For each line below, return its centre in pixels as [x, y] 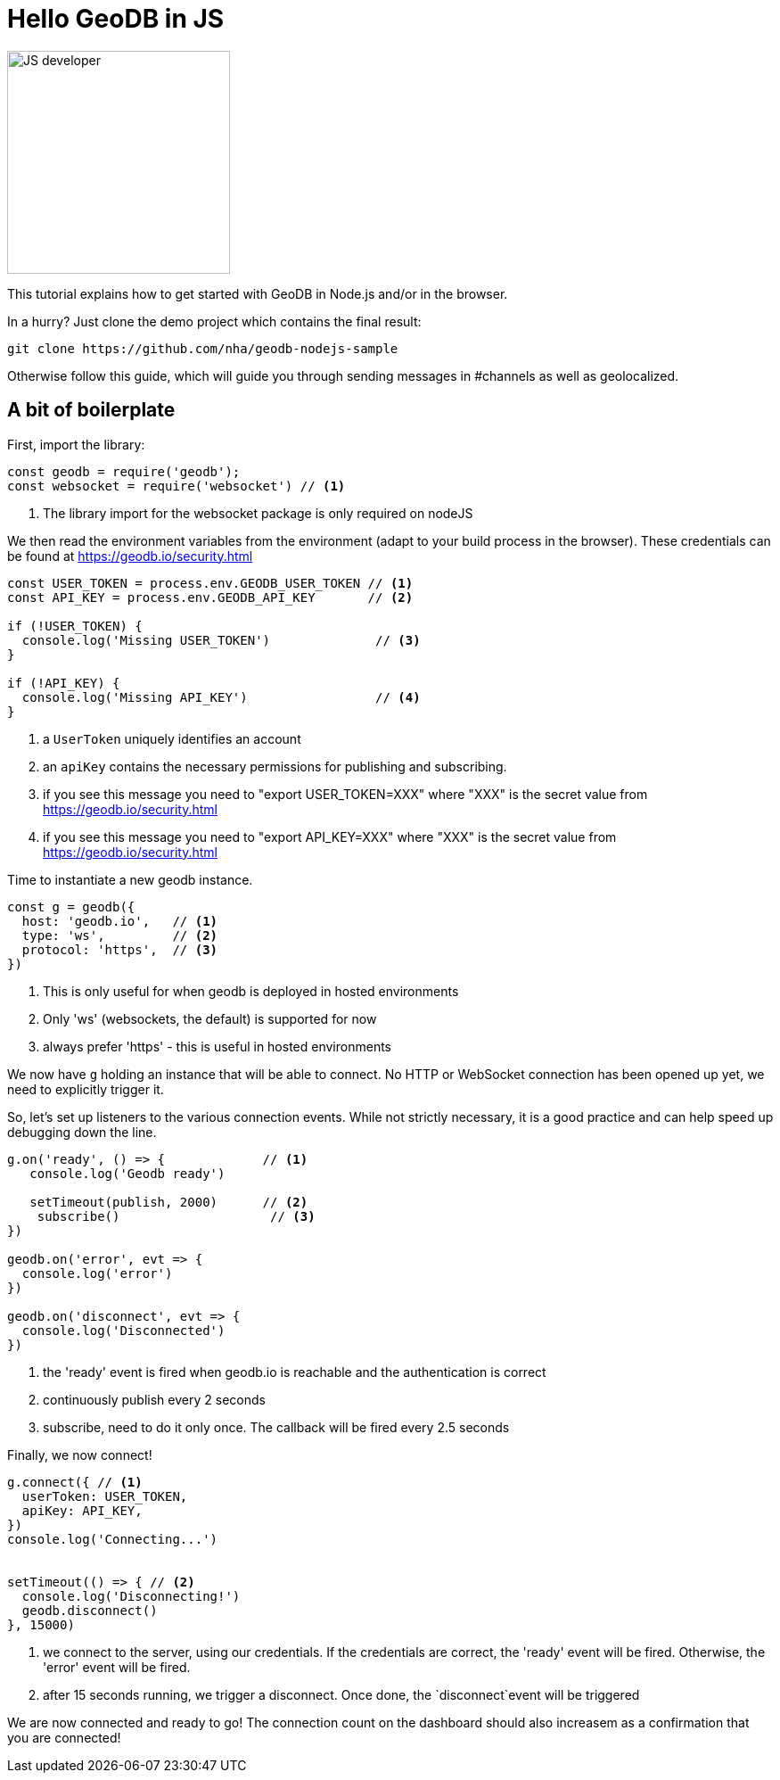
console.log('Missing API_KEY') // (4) [221, 697]
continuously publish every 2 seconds [154, 1399]
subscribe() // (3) [176, 1216]
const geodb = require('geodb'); [124, 471]
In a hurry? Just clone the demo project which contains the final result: [214, 321]
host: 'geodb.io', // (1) [120, 921]
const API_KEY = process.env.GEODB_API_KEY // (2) [210, 597]
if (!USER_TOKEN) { [75, 626]
